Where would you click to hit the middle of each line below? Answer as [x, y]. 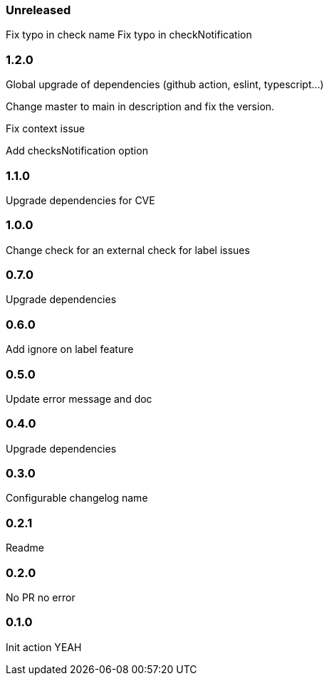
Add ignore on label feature [70, 349]
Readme [25, 548]
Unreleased [38, 10]
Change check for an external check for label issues [128, 250]
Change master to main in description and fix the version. [140, 107]
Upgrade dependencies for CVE [80, 200]
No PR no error [41, 597]
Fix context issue [46, 129]
